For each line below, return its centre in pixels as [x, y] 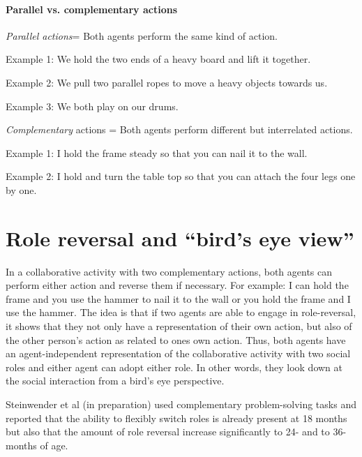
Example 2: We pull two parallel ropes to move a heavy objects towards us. [167, 82]
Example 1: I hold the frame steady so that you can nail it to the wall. [157, 152]
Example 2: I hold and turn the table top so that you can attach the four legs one [181, 176]
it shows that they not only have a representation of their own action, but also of [179, 326]
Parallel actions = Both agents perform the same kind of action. [142, 35]
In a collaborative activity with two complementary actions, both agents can [169, 271]
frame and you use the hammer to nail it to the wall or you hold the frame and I [178, 298]
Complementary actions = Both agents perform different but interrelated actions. [179, 129]
